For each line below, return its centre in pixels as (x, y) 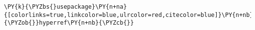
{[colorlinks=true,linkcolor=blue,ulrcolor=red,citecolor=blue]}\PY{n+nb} (129, 15)
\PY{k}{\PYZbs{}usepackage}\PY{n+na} (65, 7)
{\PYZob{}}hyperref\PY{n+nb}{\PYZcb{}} (69, 23)
